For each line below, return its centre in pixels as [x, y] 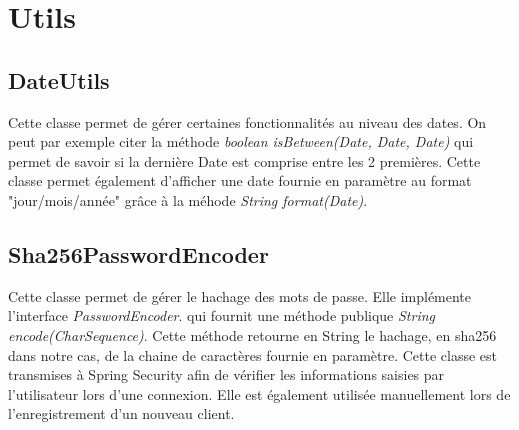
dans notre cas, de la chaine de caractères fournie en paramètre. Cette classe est [253, 354]
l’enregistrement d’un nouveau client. [121, 413]
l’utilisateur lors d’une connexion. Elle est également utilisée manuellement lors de [259, 393]
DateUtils [59, 79]
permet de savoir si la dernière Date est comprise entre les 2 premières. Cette [244, 160]
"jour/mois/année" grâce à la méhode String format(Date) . [188, 199]
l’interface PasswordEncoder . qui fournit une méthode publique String [221, 315]
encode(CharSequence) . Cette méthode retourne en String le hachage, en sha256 [252, 334]
